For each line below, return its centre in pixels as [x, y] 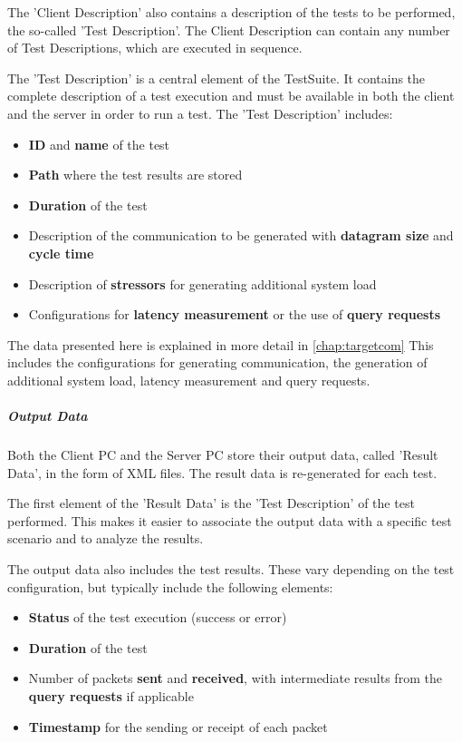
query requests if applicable [111, 696]
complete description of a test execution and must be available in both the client [231, 96]
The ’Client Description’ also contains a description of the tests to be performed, [231, 12]
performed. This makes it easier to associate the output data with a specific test [230, 520]
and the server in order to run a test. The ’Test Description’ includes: [200, 113]
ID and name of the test [99, 144]
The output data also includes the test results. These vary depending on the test [231, 569]
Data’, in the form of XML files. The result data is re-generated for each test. [222, 472]
